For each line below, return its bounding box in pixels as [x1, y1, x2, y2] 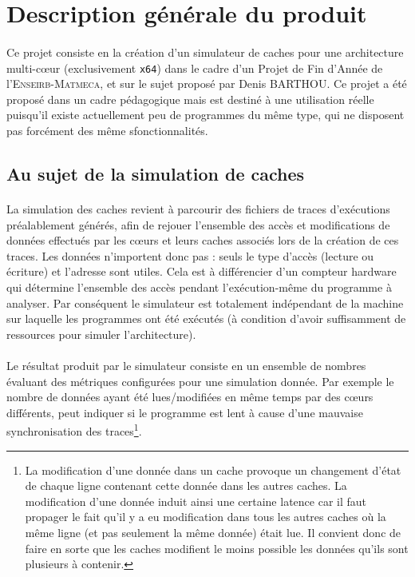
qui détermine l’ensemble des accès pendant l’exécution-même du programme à [6, 278, 392, 295]
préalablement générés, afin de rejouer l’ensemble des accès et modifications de [6, 216, 390, 233]
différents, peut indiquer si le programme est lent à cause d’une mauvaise [6, 404, 363, 420]
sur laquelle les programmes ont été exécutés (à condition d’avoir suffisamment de [6, 310, 406, 327]
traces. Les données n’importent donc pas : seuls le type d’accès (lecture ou [6, 247, 374, 264]
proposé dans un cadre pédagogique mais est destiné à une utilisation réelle [6, 90, 374, 107]
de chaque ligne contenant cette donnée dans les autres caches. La [25, 477, 347, 494]
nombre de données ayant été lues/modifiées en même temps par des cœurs [6, 388, 373, 405]
